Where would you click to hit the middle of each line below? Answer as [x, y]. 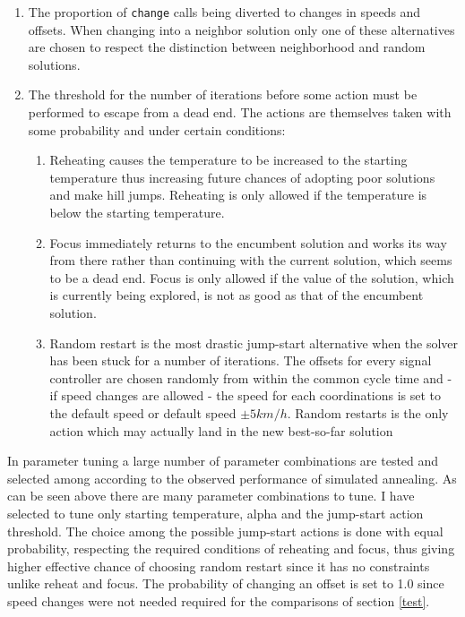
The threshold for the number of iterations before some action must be [223, 94]
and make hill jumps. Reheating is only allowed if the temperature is [238, 195]
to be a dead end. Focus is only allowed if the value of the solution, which [252, 277]
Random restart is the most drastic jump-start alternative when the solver [254, 343]
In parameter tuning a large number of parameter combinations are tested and [223, 461]
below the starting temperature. [137, 212]
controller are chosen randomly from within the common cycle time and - [251, 377]
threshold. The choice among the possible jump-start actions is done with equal [225, 531]
